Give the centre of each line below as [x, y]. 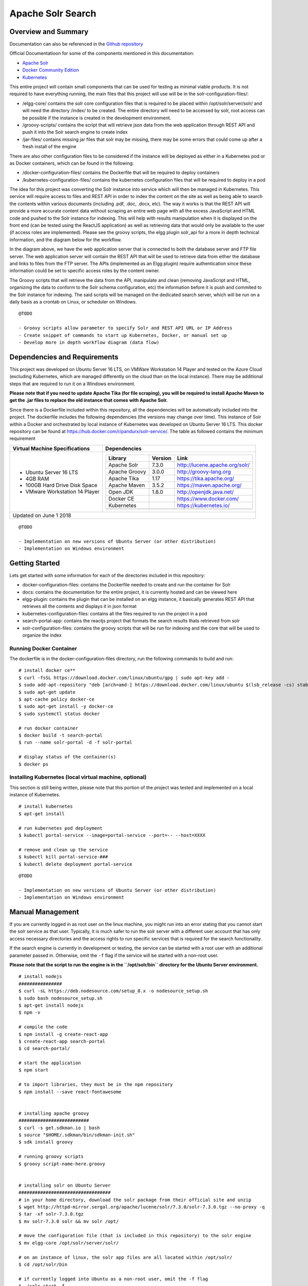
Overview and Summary [49, 32]
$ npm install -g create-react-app [63, 1034]
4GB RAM [37, 478]
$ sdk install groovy [46, 1142]
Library [118, 458]
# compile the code [43, 1027]
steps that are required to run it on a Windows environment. [72, 384]
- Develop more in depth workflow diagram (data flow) [89, 342]
